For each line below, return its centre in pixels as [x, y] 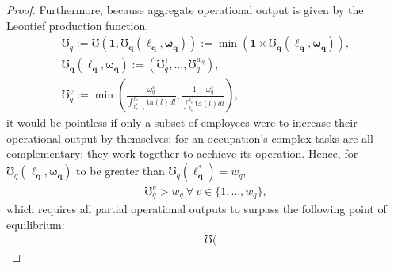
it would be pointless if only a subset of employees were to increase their [182, 123]
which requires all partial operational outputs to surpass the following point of [197, 209]
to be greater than [120, 171]
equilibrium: [36, 224]
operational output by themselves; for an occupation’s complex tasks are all [190, 138]
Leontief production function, [78, 25]
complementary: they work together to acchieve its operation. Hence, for [182, 153]
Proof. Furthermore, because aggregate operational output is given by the [185, 10]
